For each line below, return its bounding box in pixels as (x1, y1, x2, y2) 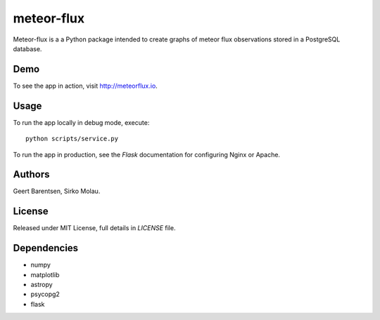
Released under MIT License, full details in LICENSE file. (13, 224, 176, 232)
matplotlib (30, 270, 60, 279)
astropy (30, 281, 53, 289)
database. (13, 44, 42, 53)
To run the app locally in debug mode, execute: (13, 118, 150, 126)
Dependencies (13, 242, 79, 254)
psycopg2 (30, 290, 60, 298)
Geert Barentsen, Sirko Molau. (13, 187, 101, 196)
